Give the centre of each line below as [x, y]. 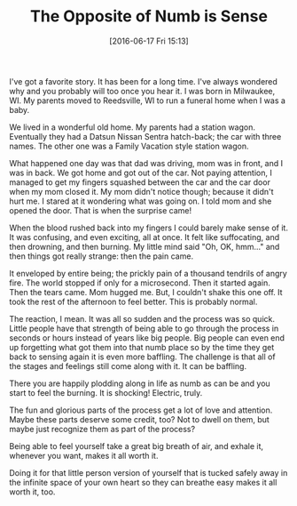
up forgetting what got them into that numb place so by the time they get [142, 347]
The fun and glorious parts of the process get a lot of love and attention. [141, 410]
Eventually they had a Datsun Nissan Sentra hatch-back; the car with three [145, 136]
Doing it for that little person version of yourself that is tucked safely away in [148, 472]
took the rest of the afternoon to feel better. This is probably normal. [133, 301]
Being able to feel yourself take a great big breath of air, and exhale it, [137, 446]
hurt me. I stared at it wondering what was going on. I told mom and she [141, 201]
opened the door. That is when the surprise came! [101, 210]
